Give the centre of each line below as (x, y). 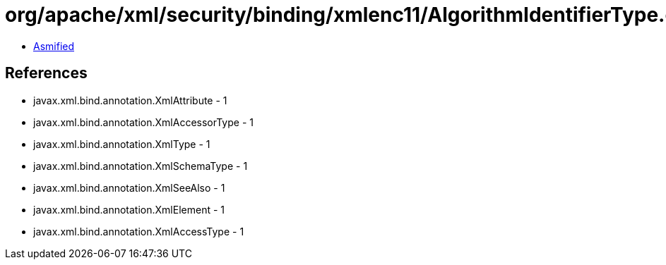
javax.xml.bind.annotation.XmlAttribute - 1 (130, 100)
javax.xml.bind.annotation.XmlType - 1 (122, 144)
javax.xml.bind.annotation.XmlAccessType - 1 (139, 231)
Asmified (54, 46)
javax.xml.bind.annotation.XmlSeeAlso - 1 (129, 187)
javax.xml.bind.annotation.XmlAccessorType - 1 (143, 122)
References (46, 73)
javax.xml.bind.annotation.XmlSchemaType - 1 (141, 166)
